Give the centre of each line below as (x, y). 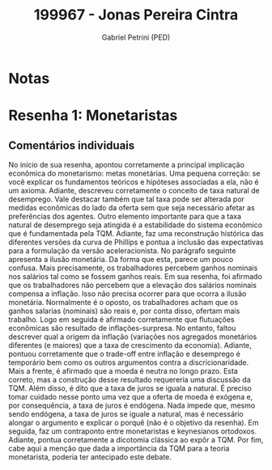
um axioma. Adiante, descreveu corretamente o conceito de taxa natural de (134, 190)
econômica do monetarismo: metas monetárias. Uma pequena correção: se (134, 173)
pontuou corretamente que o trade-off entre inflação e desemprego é (124, 354)
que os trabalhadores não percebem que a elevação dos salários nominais (133, 285)
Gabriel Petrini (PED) (136, 37)
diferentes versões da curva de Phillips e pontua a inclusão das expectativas (136, 242)
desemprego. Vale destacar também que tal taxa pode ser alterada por (127, 199)
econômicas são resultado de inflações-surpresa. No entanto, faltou (122, 328)
